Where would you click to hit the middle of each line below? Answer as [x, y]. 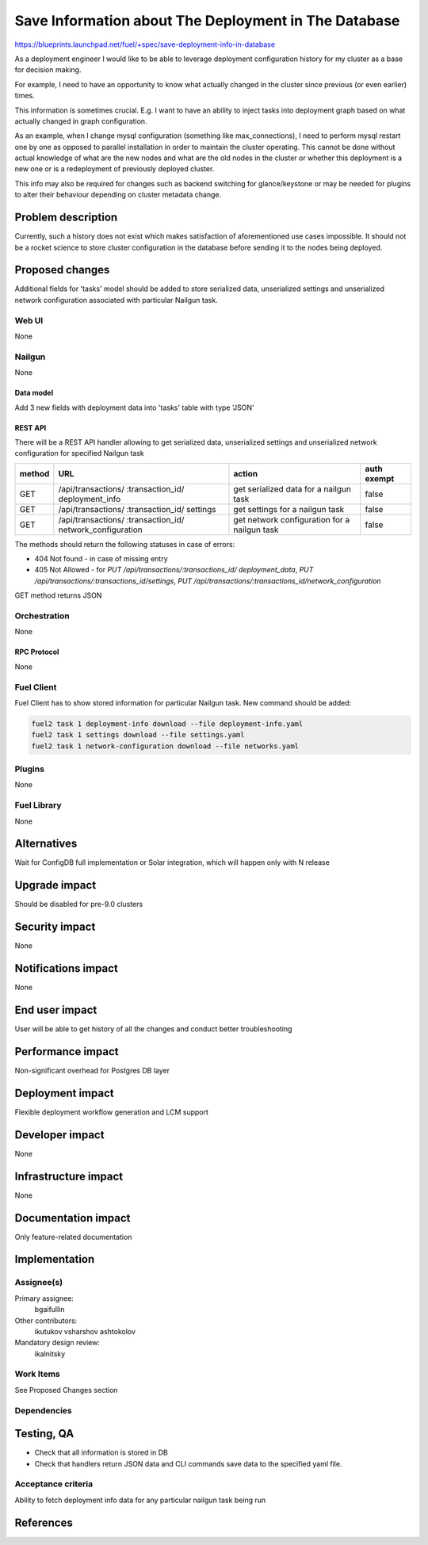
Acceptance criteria [54, 1484]
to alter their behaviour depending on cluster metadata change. [118, 195]
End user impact [56, 1010]
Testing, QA [44, 1434]
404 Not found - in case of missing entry [101, 559]
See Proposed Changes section [66, 1390]
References [44, 1522]
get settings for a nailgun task [289, 509]
